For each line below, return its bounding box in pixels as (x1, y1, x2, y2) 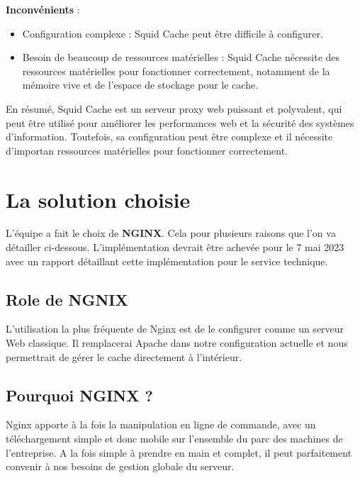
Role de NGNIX (6, 288, 128, 310)
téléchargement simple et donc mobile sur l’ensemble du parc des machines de (6, 431, 343, 446)
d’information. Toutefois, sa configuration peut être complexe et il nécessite (6, 129, 333, 144)
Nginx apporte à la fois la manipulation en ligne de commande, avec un (6, 417, 316, 432)
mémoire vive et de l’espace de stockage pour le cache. (22, 77, 259, 92)
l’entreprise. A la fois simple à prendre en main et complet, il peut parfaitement (6, 445, 352, 460)
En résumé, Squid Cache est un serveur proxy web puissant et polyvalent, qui (6, 101, 342, 116)
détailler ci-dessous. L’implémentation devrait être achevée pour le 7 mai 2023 (6, 240, 344, 255)
